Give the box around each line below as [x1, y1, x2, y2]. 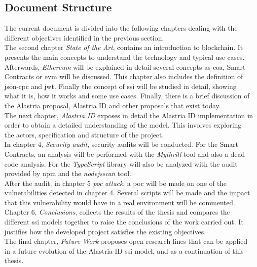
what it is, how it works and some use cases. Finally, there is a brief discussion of [4, 90, 250, 101]
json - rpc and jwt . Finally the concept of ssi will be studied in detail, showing [4, 81, 237, 91]
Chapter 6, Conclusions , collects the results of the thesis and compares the [4, 207, 230, 217]
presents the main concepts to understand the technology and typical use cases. [4, 51, 245, 62]
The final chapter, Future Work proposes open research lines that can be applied [4, 236, 248, 246]
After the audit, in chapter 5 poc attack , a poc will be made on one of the [4, 178, 227, 188]
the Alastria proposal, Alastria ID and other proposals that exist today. [4, 100, 221, 110]
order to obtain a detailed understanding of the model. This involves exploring [4, 120, 242, 130]
